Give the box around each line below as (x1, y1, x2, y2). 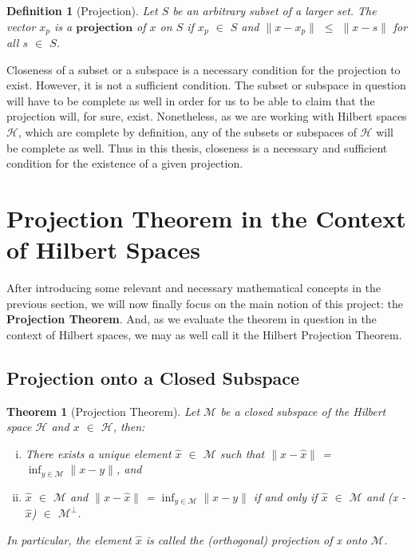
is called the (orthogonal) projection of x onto (145, 531, 367, 548)
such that (219, 445, 265, 461)
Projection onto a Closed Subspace (6, 365, 300, 390)
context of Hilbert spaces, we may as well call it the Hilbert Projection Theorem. (6, 326, 402, 342)
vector (6, 18, 36, 34)
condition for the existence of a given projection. (6, 155, 243, 172)
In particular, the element (6, 531, 132, 548)
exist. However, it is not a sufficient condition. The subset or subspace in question (6, 77, 406, 93)
